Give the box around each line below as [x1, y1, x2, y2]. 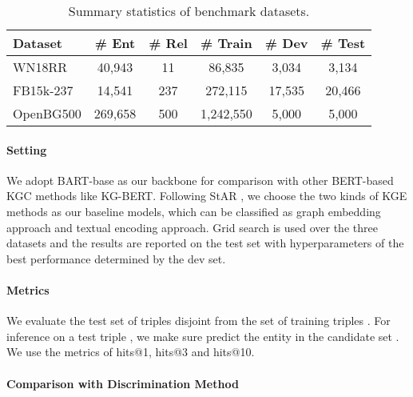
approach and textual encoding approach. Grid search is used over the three [6, 219, 378, 235]
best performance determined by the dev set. [6, 250, 226, 267]
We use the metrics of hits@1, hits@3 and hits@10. [6, 343, 255, 360]
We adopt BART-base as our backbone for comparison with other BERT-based [6, 171, 394, 188]
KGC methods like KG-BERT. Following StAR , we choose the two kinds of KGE [6, 187, 407, 204]
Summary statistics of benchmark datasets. [68, 2, 310, 20]
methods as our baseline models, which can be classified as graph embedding [6, 203, 381, 219]
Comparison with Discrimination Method [6, 375, 239, 391]
